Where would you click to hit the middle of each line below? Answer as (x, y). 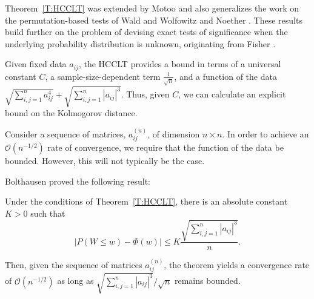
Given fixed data (36, 64)
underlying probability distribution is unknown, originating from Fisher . (140, 43)
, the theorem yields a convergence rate (237, 264)
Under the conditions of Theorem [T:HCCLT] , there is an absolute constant (146, 201)
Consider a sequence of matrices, (65, 133)
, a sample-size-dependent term (103, 76)
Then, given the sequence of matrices (74, 264)
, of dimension (174, 133)
